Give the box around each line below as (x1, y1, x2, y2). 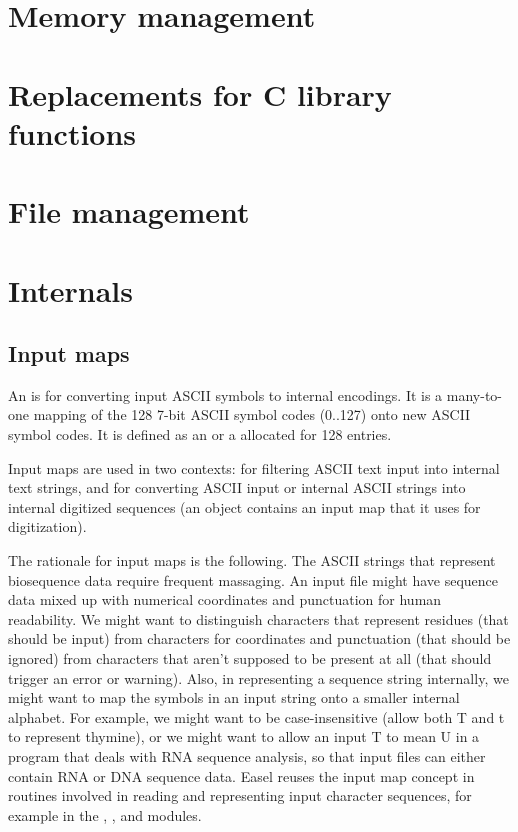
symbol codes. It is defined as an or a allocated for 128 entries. (8, 424, 392, 445)
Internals (8, 269, 133, 310)
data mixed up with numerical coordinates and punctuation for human (8, 589, 442, 610)
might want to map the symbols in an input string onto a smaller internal (8, 687, 460, 708)
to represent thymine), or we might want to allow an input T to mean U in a (8, 726, 480, 747)
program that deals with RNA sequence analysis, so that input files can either (8, 745, 486, 766)
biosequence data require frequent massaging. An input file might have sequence (8, 569, 499, 590)
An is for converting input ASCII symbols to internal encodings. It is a (8, 384, 443, 405)
